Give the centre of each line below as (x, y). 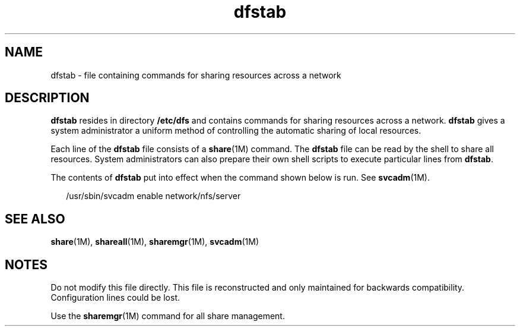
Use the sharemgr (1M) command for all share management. (168, 316)
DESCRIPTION (47, 98)
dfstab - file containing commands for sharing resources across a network (196, 75)
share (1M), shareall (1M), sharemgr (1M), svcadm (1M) (155, 242)
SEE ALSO (35, 219)
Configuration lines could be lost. (115, 298)
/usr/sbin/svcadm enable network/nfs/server (153, 196)
